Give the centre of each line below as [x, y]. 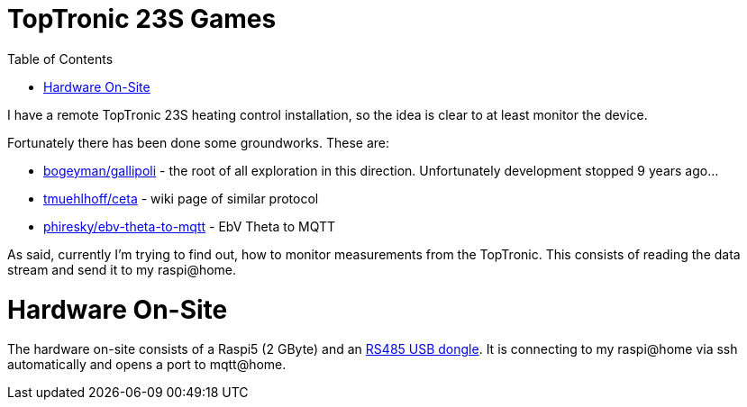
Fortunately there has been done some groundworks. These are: [199, 142]
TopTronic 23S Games [142, 19]
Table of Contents [60, 59]
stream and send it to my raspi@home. [122, 269]
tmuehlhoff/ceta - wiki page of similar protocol [181, 198]
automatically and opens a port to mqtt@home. [147, 365]
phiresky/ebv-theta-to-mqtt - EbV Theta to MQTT [189, 226]
